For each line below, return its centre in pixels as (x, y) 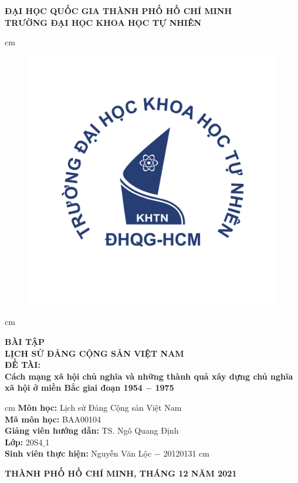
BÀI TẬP (25, 341)
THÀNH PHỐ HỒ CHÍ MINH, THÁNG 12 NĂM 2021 (121, 473)
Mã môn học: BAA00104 (53, 419)
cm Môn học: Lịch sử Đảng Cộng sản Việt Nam (93, 407)
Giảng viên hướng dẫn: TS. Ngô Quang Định (92, 430)
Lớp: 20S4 (24, 442)
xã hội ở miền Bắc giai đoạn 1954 (74, 388)
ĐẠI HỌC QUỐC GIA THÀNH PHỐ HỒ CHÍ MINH (118, 11)
